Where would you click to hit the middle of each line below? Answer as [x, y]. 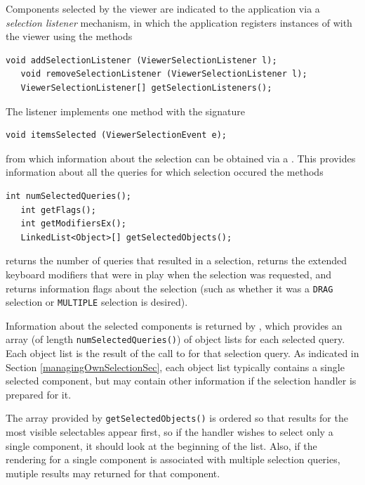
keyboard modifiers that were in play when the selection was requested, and [169, 274]
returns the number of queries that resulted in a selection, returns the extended [176, 260]
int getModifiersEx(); [73, 224]
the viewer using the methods [69, 36]
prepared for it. [39, 394]
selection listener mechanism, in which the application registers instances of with [179, 22]
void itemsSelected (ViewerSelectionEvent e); [116, 135]
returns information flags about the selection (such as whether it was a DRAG [170, 288]
